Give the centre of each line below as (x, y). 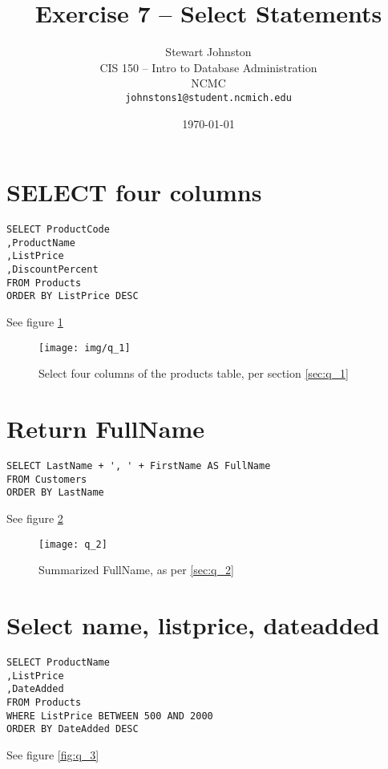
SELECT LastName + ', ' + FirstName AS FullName (139, 466)
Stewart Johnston (208, 52)
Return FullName (105, 429)
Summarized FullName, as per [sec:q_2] (136, 570)
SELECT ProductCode (58, 230)
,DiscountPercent (53, 270)
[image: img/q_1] (85, 348)
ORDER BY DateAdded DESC (73, 729)
